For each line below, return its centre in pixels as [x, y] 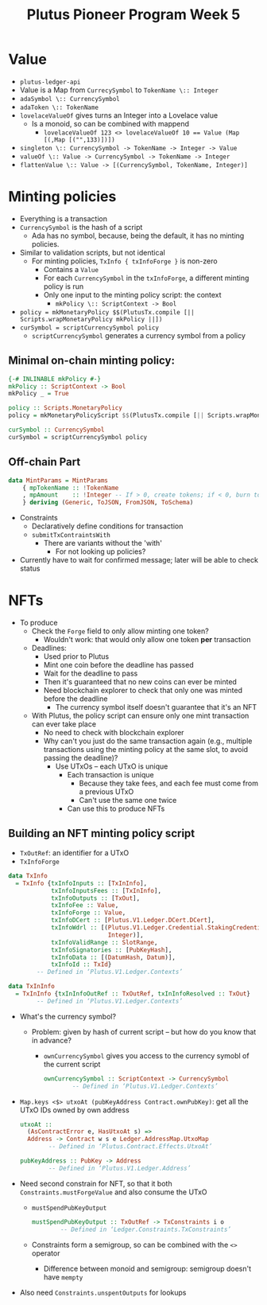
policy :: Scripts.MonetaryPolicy [66, 408]
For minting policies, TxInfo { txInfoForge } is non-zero [124, 261]
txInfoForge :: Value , [88, 913]
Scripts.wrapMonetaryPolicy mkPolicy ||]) [91, 319]
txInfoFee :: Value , [85, 906]
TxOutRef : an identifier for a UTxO [74, 852]
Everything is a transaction [63, 218]
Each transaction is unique [110, 775]
